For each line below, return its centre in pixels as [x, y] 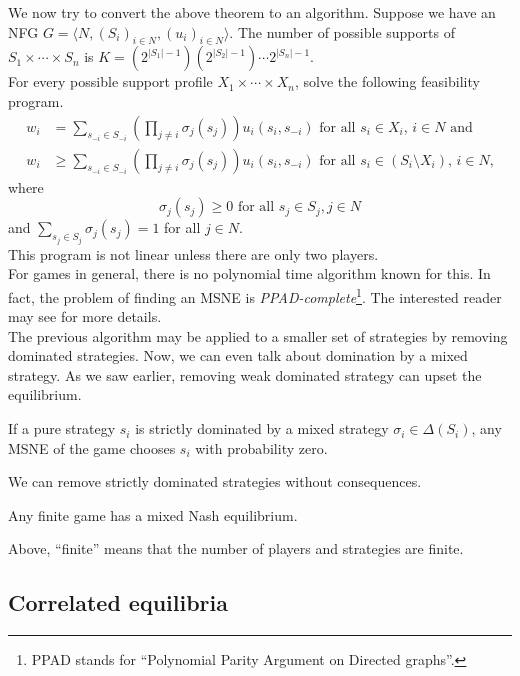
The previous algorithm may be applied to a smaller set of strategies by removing [258, 335]
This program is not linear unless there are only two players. [193, 253]
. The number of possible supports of [342, 31]
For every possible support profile [110, 81]
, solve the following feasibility [387, 81]
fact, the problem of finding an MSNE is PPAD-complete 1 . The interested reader [255, 295]
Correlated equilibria [118, 602]
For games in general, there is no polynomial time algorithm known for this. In [249, 273]
